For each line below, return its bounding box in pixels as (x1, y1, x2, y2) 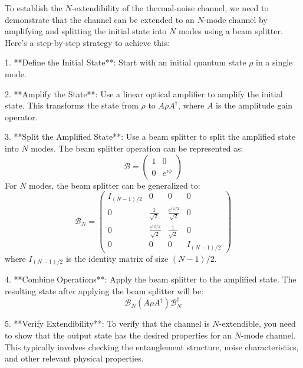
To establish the (5, 2, 62, 14)
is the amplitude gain (216, 99, 293, 111)
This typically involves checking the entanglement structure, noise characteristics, (5, 340, 299, 353)
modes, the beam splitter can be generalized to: (29, 179, 200, 191)
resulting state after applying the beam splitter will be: (5, 284, 204, 297)
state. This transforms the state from (5, 99, 139, 111)
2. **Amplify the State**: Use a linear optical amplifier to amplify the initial (5, 87, 283, 100)
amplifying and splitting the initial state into (5, 25, 167, 37)
